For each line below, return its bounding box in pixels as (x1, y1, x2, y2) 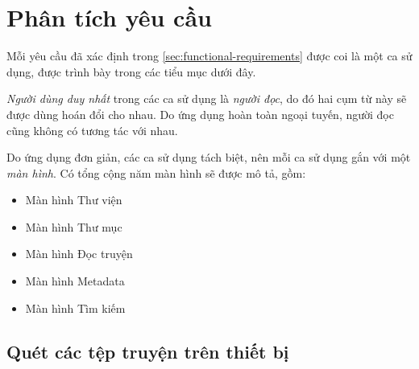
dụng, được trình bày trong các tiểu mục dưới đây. (6, 63, 256, 80)
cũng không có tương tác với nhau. (6, 121, 178, 138)
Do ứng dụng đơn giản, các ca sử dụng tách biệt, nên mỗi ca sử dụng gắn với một (6, 149, 411, 166)
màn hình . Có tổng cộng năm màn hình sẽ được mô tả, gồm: (6, 164, 306, 181)
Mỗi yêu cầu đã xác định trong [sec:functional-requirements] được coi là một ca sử (6, 47, 413, 64)
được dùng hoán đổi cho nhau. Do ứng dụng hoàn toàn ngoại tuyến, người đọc (6, 105, 394, 122)
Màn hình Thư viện (25, 191, 122, 208)
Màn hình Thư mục (25, 218, 122, 235)
